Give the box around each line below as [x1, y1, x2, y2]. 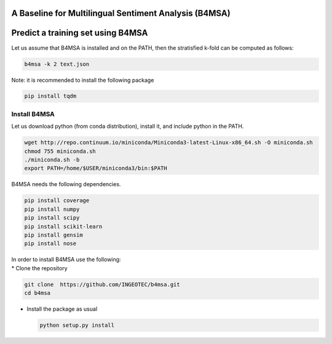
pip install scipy [24, 214, 80, 221]
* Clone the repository [11, 264, 68, 272]
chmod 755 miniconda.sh [24, 147, 97, 155]
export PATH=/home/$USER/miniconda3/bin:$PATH [24, 165, 167, 172]
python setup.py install [39, 322, 115, 329]
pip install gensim [24, 231, 83, 238]
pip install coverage [24, 197, 90, 204]
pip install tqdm [24, 93, 77, 100]
